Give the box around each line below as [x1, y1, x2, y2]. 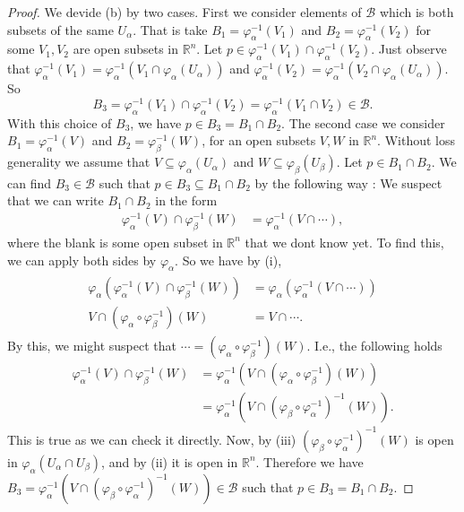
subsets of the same [7, 20, 114, 39]
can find [7, 173, 52, 192]
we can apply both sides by [7, 250, 157, 269]
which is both [379, 3, 454, 21]
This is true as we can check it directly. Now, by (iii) [7, 430, 296, 448]
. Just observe [371, 39, 447, 58]
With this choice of [7, 113, 112, 132]
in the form [155, 191, 218, 210]
